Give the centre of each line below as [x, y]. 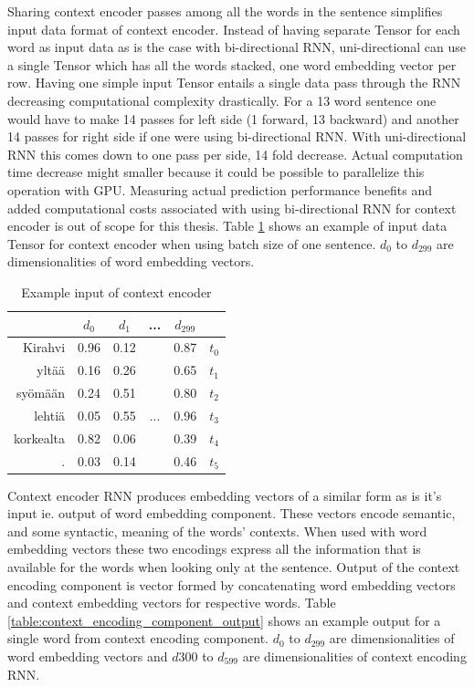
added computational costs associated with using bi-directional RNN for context [232, 208]
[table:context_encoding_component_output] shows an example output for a [224, 620]
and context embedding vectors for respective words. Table [172, 603]
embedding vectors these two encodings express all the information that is [214, 549]
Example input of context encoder [116, 291]
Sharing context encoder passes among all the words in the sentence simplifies [225, 11]
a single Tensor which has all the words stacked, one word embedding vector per [232, 64]
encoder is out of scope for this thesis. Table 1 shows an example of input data [227, 226]
